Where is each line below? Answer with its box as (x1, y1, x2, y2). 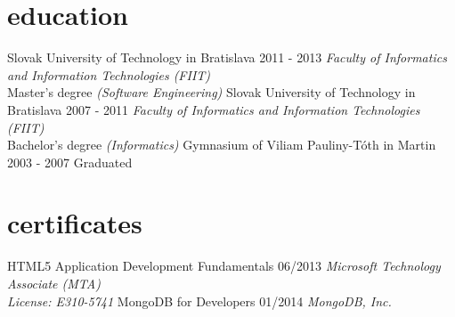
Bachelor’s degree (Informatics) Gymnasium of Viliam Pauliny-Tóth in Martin (7, 135, 436, 154)
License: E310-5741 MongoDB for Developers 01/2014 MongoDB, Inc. (7, 291, 392, 310)
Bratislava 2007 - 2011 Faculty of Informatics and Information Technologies (7, 100, 420, 118)
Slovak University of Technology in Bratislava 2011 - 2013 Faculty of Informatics (7, 48, 447, 67)
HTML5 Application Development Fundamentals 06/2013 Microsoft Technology (7, 256, 441, 275)
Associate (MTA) (7, 274, 101, 292)
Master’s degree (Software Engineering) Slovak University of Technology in (7, 83, 416, 102)
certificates (7, 205, 142, 241)
